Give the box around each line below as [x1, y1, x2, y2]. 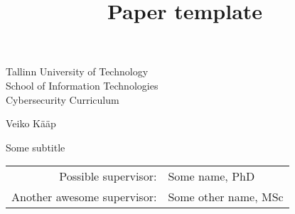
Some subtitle [6, 139, 65, 154]
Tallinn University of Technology [6, 64, 149, 79]
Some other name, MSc [168, 188, 284, 205]
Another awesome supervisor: [11, 188, 157, 205]
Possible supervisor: [59, 168, 157, 185]
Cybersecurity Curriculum [6, 92, 119, 107]
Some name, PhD [168, 168, 255, 185]
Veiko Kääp [6, 116, 56, 131]
